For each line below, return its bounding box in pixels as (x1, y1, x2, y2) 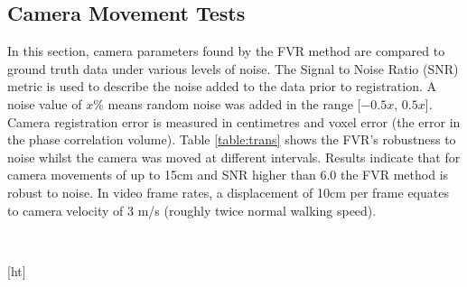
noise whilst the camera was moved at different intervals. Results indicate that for (7, 147, 461, 166)
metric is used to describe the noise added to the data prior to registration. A (7, 77, 437, 96)
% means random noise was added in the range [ (93, 94, 361, 113)
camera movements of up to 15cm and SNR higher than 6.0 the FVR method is (7, 165, 449, 184)
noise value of (7, 94, 82, 113)
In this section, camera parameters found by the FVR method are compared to (7, 42, 445, 60)
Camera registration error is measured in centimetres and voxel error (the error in (7, 112, 461, 131)
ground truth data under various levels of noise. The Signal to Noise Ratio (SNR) (7, 59, 459, 78)
